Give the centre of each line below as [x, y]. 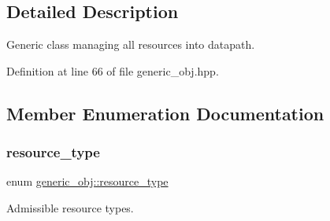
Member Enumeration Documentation [165, 113]
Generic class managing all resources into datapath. [131, 44]
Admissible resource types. [70, 207]
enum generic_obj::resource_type [87, 181]
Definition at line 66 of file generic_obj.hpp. [113, 70]
